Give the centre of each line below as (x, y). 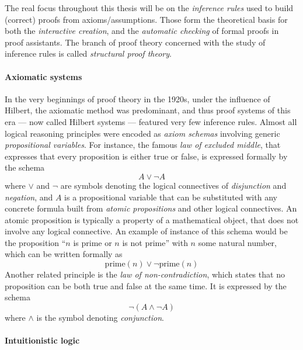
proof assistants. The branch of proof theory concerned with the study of (135, 42)
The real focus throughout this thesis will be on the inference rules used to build (149, 8)
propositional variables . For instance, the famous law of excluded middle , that (143, 145)
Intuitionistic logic (42, 340)
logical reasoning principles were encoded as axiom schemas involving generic (142, 133)
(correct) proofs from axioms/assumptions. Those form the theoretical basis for (146, 19)
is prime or (93, 242)
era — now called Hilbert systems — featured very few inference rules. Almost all (151, 121)
